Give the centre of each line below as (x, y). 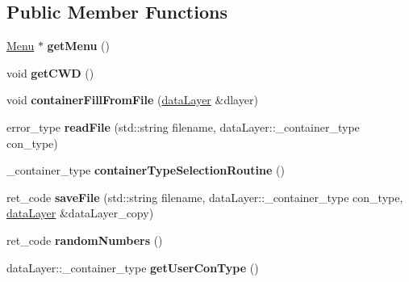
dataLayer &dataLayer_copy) (80, 213)
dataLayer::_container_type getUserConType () (133, 267)
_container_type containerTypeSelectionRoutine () (146, 170)
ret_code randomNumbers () (85, 240)
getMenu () (78, 46)
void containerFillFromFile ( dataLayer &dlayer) (132, 100)
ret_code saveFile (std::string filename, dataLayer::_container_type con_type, (205, 197)
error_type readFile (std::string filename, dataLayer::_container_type (183, 126)
